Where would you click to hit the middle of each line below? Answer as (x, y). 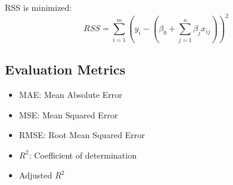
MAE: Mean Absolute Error (71, 95)
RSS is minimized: (38, 7)
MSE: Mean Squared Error (68, 114)
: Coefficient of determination (83, 155)
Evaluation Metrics (65, 69)
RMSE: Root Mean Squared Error (82, 135)
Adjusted (35, 175)
